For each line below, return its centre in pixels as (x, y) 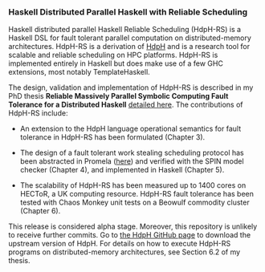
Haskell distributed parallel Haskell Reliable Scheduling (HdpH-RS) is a (125, 30)
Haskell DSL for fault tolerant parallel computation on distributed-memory (130, 38)
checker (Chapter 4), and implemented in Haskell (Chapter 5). (122, 170)
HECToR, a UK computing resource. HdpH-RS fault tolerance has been (137, 194)
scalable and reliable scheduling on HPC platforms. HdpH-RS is (113, 55)
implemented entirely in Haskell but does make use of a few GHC (116, 63)
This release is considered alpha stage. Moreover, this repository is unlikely (133, 226)
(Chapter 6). (40, 211)
